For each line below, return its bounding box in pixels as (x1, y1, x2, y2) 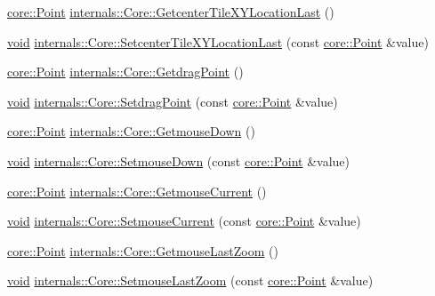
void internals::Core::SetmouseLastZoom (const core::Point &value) (7, 271, 374, 290)
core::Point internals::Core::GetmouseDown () (7, 122, 255, 140)
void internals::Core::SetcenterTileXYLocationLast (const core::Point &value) (7, 32, 429, 51)
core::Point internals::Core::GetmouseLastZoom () (7, 241, 278, 260)
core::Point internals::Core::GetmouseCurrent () (7, 181, 267, 200)
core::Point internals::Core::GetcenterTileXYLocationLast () (7, 3, 334, 20)
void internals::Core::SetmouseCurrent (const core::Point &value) (7, 212, 361, 230)
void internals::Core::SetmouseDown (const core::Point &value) (7, 151, 350, 170)
